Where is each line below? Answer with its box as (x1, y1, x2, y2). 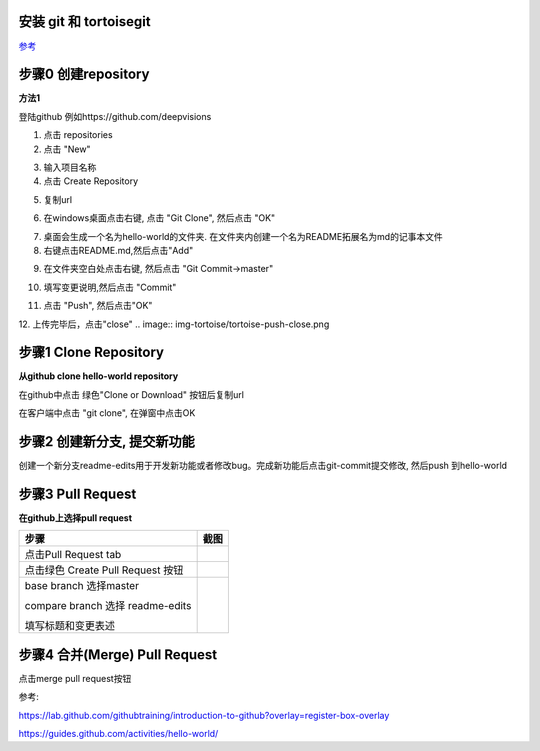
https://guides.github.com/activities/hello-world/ (18, 728, 219, 740)
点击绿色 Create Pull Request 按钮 (24, 563, 184, 577)
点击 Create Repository (43, 175, 139, 187)
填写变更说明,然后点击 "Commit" (43, 281, 177, 293)
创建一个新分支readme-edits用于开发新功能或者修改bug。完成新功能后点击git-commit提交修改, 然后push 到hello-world (18, 460, 508, 472)
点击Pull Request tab (24, 548, 122, 562)
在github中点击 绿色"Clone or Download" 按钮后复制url (18, 388, 245, 400)
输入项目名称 (43, 161, 97, 173)
